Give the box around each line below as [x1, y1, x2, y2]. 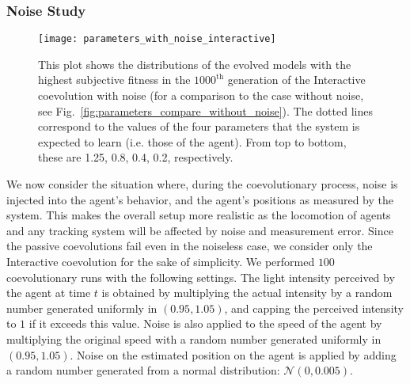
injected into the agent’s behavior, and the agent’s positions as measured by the [6, 191, 393, 207]
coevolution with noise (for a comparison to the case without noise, [38, 87, 364, 104]
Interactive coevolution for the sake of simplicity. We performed [6, 253, 315, 269]
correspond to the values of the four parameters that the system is [38, 118, 360, 135]
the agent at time [6, 284, 91, 301]
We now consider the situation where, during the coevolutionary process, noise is [6, 176, 398, 192]
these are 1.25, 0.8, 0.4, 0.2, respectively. [38, 149, 233, 165]
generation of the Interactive [227, 71, 366, 88]
